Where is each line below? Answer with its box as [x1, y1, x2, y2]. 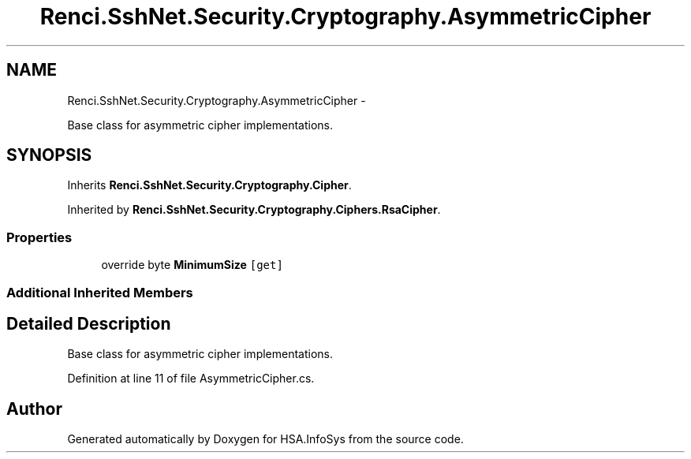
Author [6, 398, 62, 419]
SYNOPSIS [6, 145, 92, 166]
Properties [6, 229, 73, 245]
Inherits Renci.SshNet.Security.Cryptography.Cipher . [67, 178, 352, 192]
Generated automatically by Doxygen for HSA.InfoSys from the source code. [67, 432, 464, 446]
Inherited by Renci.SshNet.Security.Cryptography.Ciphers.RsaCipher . [67, 203, 441, 217]
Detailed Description [6, 313, 171, 334]
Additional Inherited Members [6, 284, 193, 300]
